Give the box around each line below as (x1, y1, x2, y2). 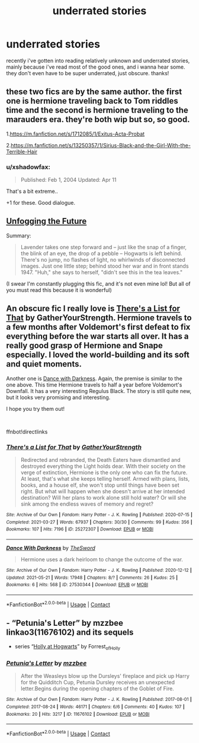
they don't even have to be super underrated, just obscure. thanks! (6, 69, 169, 76)
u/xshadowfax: (6, 163, 50, 171)
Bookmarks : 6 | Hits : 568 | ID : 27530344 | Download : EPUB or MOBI (6, 582, 149, 588)
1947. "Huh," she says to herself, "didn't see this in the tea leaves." (20, 268, 183, 276)
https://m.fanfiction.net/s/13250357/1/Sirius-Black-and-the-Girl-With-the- (11, 141, 191, 149)
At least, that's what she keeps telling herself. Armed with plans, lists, (20, 475, 190, 482)
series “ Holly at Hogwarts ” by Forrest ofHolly (14, 643, 120, 652)
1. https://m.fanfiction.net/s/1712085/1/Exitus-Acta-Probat (6, 130, 145, 137)
